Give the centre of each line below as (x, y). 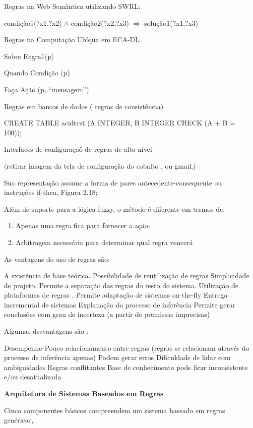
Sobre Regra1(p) (29, 56)
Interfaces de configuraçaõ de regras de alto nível (78, 149)
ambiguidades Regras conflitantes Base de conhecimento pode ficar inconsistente (126, 367)
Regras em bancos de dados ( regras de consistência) (84, 106)
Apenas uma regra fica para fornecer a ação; (83, 225)
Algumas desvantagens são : (46, 331)
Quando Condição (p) (37, 73)
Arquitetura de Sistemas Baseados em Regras (84, 394)
